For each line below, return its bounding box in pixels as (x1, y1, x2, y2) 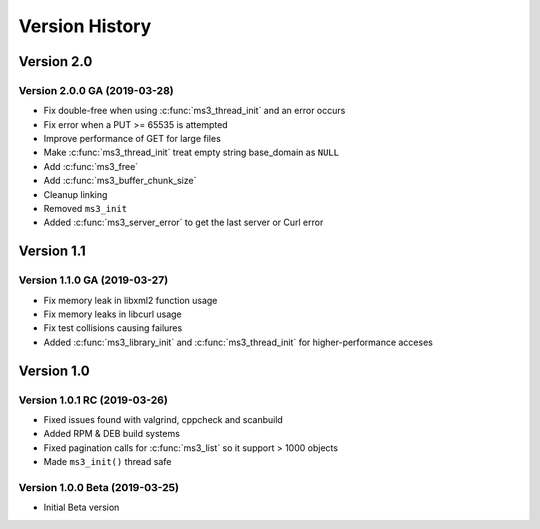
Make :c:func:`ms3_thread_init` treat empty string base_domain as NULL (43, 146, 340, 159)
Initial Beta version (43, 501, 120, 514)
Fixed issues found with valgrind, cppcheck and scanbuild (43, 413, 284, 425)
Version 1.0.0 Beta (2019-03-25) (18, 480, 180, 494)
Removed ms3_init (43, 203, 128, 215)
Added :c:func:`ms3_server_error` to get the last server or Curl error (43, 216, 324, 229)
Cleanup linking (43, 188, 108, 200)
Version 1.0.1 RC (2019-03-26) (18, 393, 169, 407)
